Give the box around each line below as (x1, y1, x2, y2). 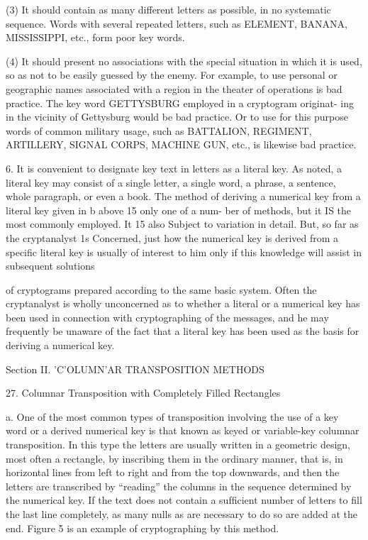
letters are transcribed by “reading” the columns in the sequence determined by (6, 478, 352, 493)
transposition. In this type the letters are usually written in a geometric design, (6, 437, 350, 452)
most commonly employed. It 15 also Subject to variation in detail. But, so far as (6, 216, 359, 231)
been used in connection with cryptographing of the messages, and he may (6, 309, 329, 324)
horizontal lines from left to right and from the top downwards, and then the (6, 465, 340, 480)
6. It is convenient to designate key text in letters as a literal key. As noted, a (6, 160, 342, 175)
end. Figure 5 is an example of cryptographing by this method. (6, 520, 279, 535)
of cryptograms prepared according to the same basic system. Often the (6, 282, 317, 297)
